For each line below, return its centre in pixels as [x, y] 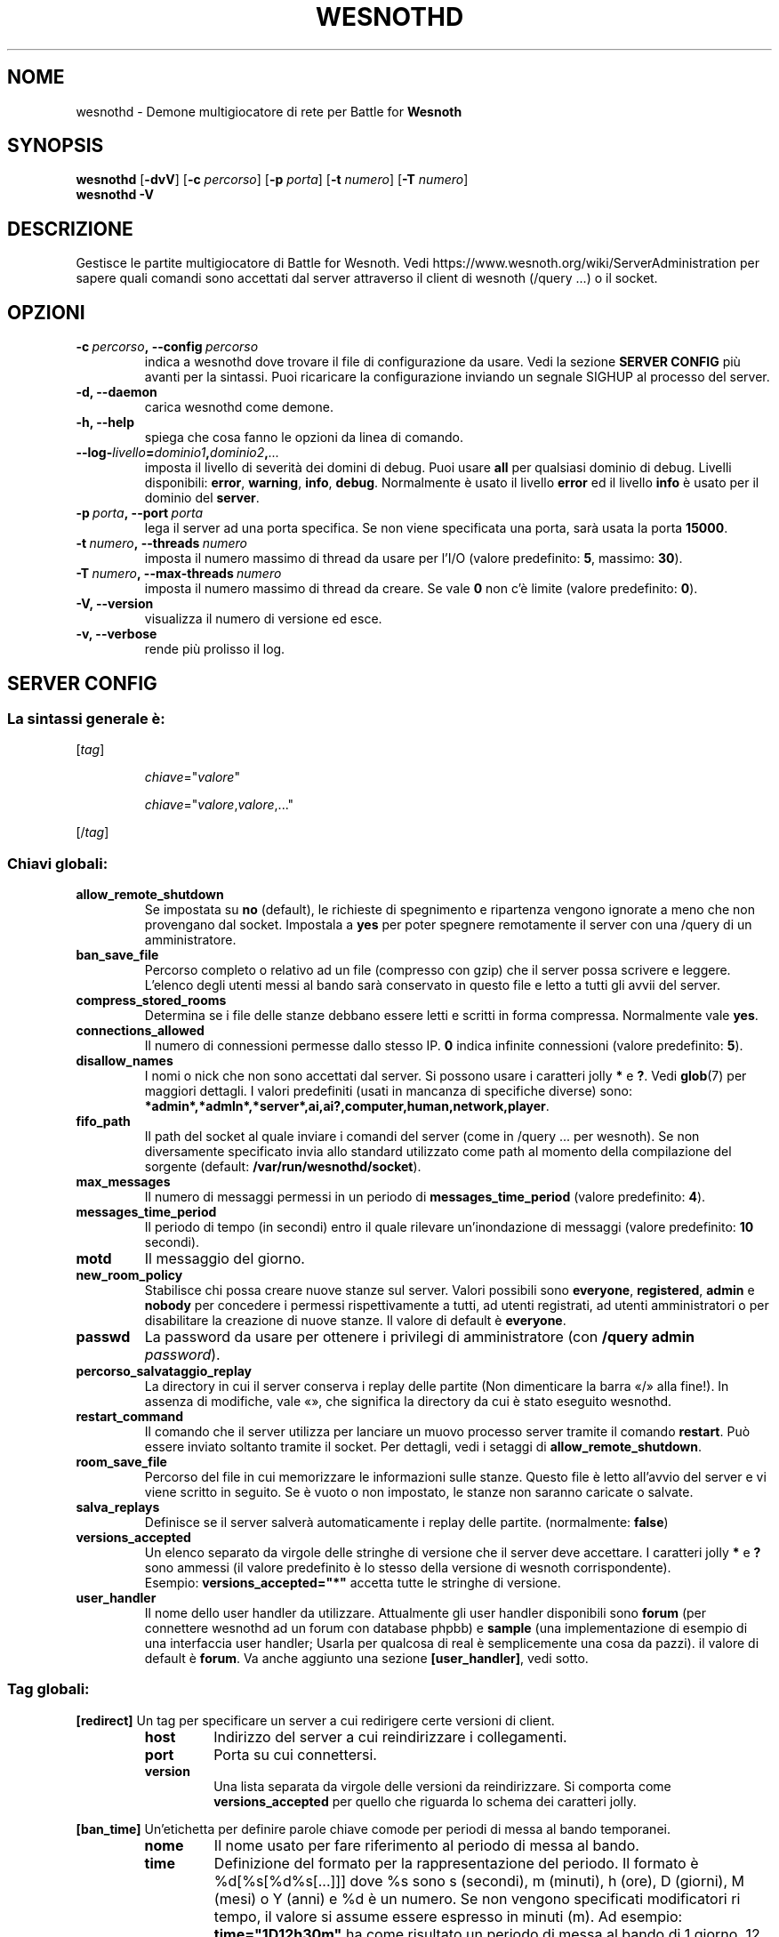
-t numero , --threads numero [161, 543]
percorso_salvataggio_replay [164, 1371]
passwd [103, 1337]
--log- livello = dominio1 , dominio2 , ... [178, 453]
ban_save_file [117, 955]
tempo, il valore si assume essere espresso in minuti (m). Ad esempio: [448, 1916]
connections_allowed [140, 1031]
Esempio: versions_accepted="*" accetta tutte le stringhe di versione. [353, 1583]
